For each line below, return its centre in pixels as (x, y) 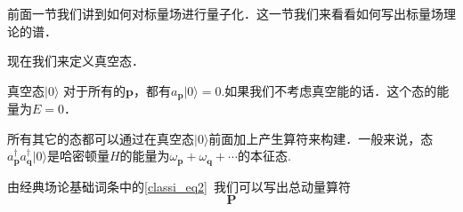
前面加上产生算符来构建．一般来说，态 (321, 138)
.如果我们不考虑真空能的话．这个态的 (329, 90)
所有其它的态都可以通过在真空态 (101, 138)
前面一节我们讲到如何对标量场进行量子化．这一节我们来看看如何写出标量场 (225, 13)
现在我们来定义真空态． (76, 61)
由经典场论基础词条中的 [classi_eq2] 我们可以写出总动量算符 (179, 186)
